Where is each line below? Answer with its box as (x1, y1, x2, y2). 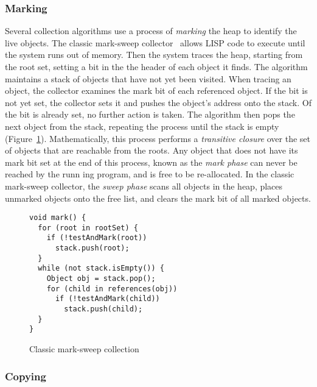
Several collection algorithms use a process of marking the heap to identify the (5, 24, 297, 37)
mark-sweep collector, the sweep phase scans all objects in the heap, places (5, 179, 283, 192)
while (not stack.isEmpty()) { (38, 264, 164, 273)
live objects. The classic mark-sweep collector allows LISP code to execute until (5, 36, 305, 49)
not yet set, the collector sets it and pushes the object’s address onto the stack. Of (5, 96, 312, 108)
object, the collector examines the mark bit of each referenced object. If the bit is (5, 84, 308, 97)
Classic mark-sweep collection (29, 343, 139, 355)
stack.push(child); (64, 305, 143, 314)
